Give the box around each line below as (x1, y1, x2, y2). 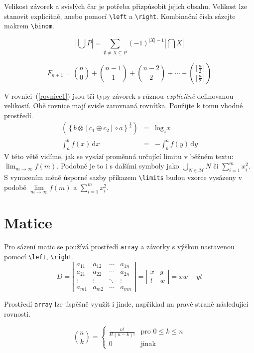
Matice (4, 212, 52, 233)
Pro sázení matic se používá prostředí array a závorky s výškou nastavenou (4, 241, 235, 252)
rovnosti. (4, 308, 31, 319)
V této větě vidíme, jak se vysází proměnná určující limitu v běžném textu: (4, 151, 234, 161)
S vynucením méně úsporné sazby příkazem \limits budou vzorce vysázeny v (4, 172, 242, 182)
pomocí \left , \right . (4, 251, 74, 261)
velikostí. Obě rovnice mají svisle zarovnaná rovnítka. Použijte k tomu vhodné (4, 100, 243, 111)
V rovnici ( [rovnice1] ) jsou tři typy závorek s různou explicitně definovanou (4, 90, 234, 101)
